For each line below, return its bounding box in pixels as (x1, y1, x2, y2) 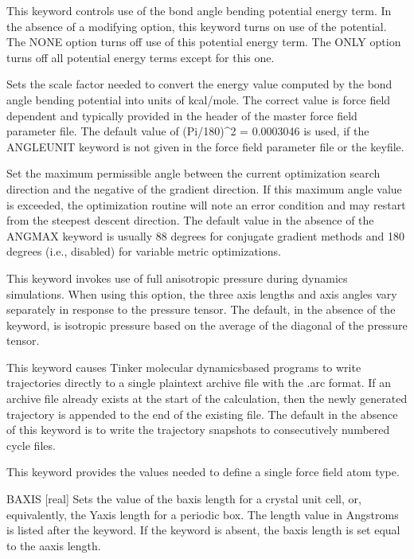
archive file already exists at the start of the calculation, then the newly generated (6, 390, 408, 407)
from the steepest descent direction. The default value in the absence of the (6, 212, 374, 229)
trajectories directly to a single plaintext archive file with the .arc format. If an (6, 374, 391, 391)
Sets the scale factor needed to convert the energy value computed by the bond (6, 76, 393, 92)
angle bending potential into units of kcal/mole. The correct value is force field (6, 91, 391, 107)
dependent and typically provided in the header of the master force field (6, 107, 357, 123)
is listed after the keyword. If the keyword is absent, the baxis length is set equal (6, 522, 400, 538)
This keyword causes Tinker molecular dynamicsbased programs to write (6, 358, 361, 375)
